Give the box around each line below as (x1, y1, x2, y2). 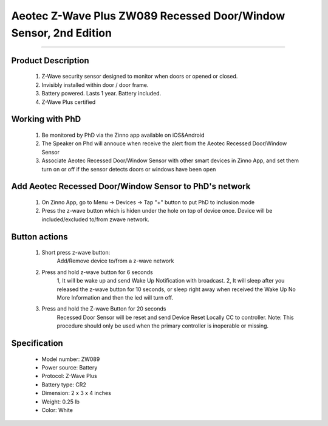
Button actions (11, 232, 68, 242)
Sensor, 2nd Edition (11, 26, 112, 40)
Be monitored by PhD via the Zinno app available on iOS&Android (41, 131, 205, 139)
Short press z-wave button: (41, 249, 111, 256)
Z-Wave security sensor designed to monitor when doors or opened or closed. (41, 73, 238, 80)
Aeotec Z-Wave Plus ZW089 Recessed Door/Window (11, 9, 285, 22)
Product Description (11, 55, 89, 66)
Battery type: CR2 (41, 380, 86, 388)
